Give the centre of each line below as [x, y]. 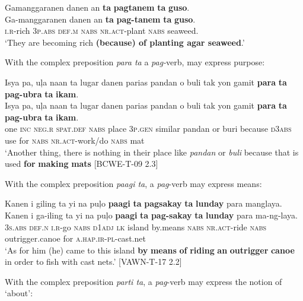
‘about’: [19, 293]
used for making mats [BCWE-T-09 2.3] [82, 164]
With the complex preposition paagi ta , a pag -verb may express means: [133, 183]
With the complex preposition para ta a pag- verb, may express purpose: [135, 62]
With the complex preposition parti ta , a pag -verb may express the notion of [143, 281]
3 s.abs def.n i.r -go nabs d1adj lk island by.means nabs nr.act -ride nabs [136, 226]
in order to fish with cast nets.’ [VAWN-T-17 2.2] [93, 262]
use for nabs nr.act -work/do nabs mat [75, 140]
